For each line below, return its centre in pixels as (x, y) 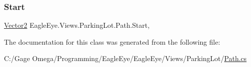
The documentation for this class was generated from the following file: (112, 41)
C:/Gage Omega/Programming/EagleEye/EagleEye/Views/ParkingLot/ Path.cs (125, 58)
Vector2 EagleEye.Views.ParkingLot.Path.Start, (77, 25)
